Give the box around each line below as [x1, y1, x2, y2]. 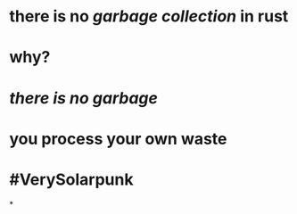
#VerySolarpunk [9, 169, 134, 189]
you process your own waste [9, 128, 227, 149]
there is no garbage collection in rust [9, 6, 289, 27]
